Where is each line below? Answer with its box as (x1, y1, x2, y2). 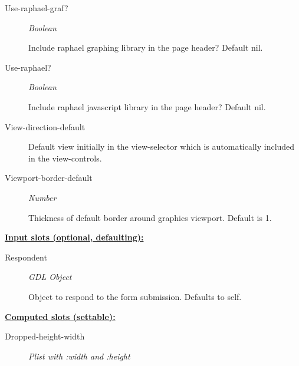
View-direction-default (5, 120, 86, 133)
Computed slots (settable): (5, 310, 116, 322)
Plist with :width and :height (28, 349, 130, 362)
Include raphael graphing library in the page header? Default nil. (28, 41, 263, 54)
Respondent (5, 250, 47, 263)
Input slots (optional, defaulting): (5, 231, 144, 243)
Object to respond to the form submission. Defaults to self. (28, 290, 242, 302)
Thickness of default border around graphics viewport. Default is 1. (28, 211, 272, 223)
